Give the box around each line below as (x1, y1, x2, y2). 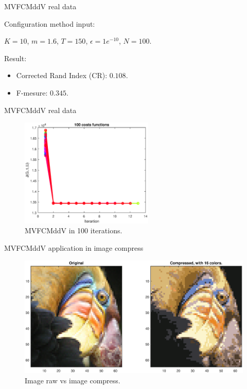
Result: (4, 52, 27, 63)
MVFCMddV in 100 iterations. (25, 225, 122, 236)
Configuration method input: (4, 18, 95, 29)
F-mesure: (16, 87, 48, 98)
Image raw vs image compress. (25, 375, 120, 385)
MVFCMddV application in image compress (4, 242, 144, 253)
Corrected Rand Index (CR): (16, 70, 108, 81)
